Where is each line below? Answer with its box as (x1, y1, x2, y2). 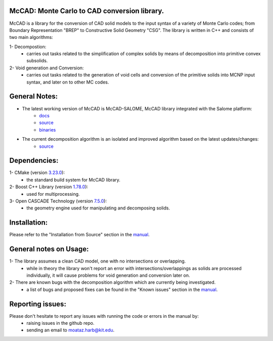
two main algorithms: (9, 34, 53, 40)
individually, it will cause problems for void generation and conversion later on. (26, 272, 191, 278)
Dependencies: (9, 156, 59, 165)
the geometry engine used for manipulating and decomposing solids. (26, 205, 170, 211)
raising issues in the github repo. (26, 320, 95, 326)
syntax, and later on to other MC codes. (26, 79, 109, 85)
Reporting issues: (9, 300, 67, 308)
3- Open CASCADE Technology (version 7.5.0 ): (9, 198, 107, 204)
